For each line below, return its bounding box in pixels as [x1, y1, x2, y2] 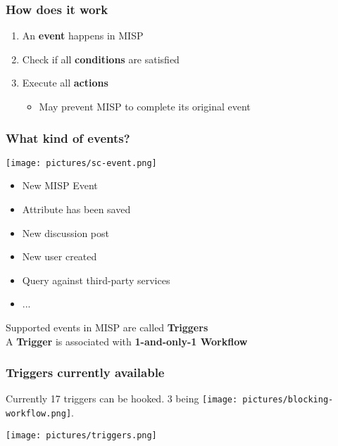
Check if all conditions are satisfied [22, 51, 180, 66]
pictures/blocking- [242, 395, 334, 405]
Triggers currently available [6, 364, 165, 381]
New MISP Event [22, 178, 98, 193]
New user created [22, 249, 97, 264]
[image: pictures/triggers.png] [6, 430, 157, 440]
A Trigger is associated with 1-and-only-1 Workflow [6, 333, 248, 348]
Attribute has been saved [22, 202, 131, 217]
